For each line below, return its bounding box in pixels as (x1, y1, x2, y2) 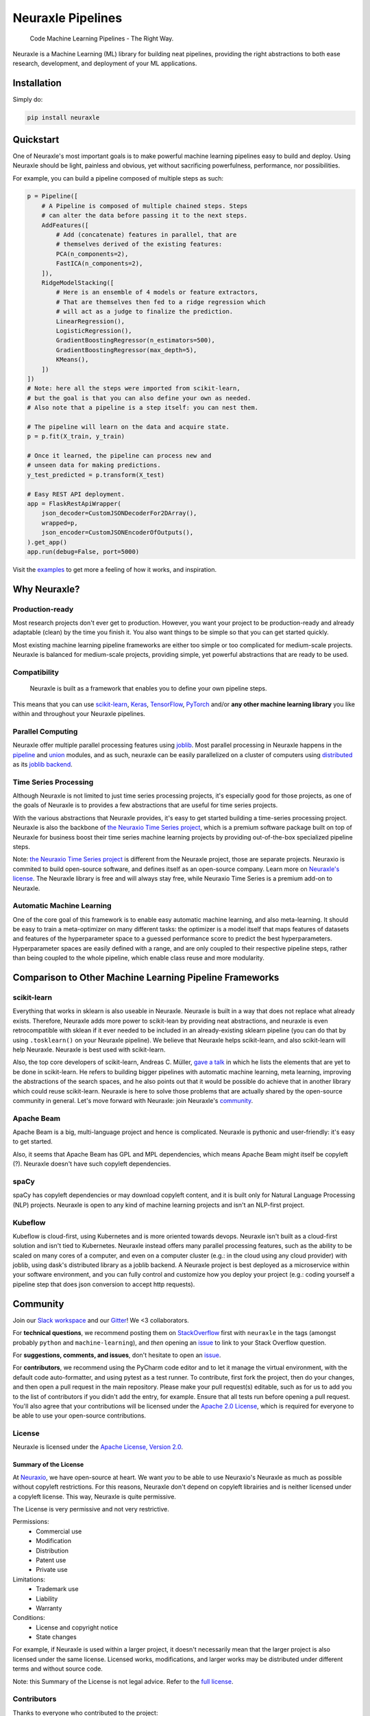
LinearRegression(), (56, 317, 125, 325)
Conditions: (12, 1614, 45, 1622)
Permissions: (12, 1518, 49, 1526)
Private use (36, 1566, 68, 1574)
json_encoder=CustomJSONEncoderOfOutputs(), (41, 529, 194, 537)
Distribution (36, 1546, 69, 1555)
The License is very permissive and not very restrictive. (12, 1505, 169, 1513)
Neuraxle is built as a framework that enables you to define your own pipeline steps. (29, 684, 267, 693)
